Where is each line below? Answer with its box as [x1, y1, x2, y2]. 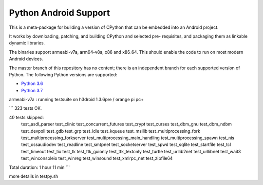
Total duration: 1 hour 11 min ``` [9, 164, 70, 170]
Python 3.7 [21, 87, 43, 93]
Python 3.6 [21, 81, 43, 86]
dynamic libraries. [9, 40, 45, 46]
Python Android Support [9, 7, 110, 18]
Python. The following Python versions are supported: [9, 71, 117, 78]
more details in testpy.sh [9, 173, 58, 179]
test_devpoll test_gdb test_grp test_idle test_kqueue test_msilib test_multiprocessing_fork [21, 128, 201, 134]
